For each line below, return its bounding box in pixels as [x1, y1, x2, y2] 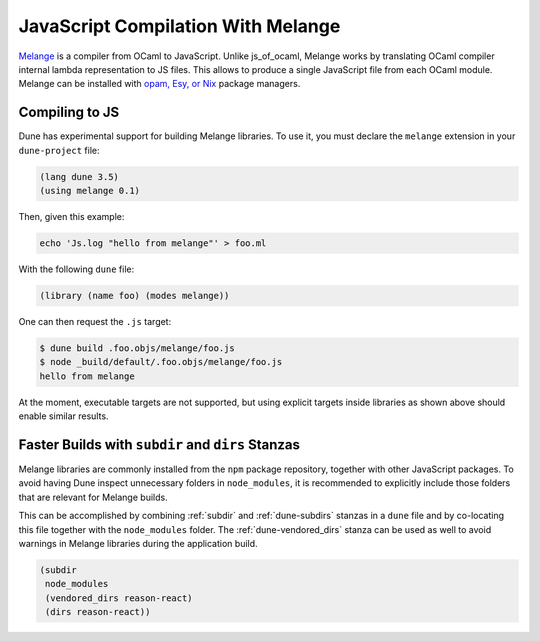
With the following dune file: [18, 263, 135, 275]
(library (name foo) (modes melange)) [39, 290, 230, 301]
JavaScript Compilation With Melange [18, 15, 341, 37]
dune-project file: [18, 144, 100, 156]
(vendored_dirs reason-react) [45, 592, 194, 604]
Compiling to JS [18, 104, 120, 121]
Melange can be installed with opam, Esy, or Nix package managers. [18, 78, 301, 90]
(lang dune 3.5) [39, 171, 120, 182]
